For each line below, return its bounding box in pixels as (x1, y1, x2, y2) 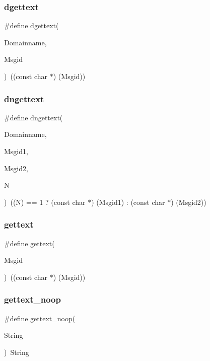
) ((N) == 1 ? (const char (4, 196, 86, 207)
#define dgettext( (4, 20, 59, 31)
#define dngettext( (4, 112, 63, 122)
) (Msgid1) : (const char (91, 196, 165, 207)
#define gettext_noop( (4, 313, 76, 323)
